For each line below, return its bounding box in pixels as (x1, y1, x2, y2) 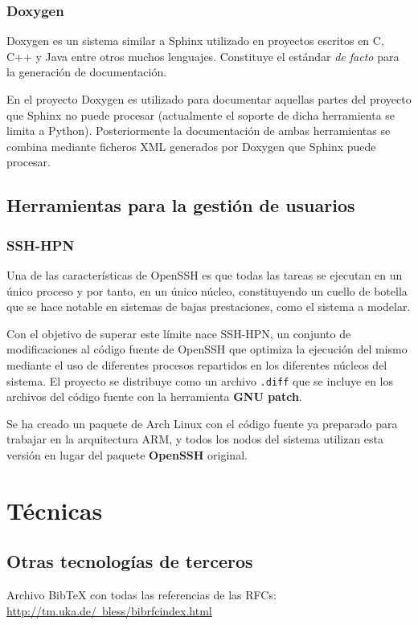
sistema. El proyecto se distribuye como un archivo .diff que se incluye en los (6, 372, 394, 389)
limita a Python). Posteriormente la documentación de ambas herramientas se (6, 122, 391, 139)
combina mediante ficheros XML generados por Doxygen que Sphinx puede (6, 137, 376, 154)
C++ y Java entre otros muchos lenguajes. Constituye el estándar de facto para (6, 47, 400, 64)
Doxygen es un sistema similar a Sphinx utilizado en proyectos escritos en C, (6, 32, 384, 49)
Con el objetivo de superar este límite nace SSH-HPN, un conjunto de (6, 325, 351, 341)
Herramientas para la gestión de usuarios (6, 193, 355, 218)
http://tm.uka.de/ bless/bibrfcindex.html (6, 602, 212, 619)
